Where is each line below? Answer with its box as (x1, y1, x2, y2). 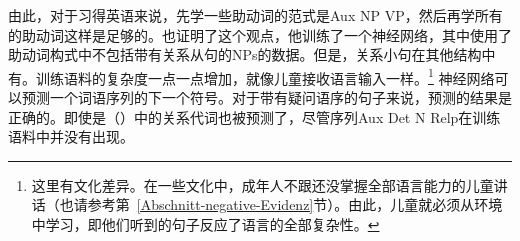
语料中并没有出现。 (8, 126, 134, 147)
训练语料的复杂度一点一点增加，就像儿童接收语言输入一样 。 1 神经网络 (35, 64, 495, 88)
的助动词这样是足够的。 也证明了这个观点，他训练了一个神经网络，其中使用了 (8, 24, 512, 45)
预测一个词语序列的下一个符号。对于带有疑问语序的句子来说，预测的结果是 (21, 87, 512, 108)
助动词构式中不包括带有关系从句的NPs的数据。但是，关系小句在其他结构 (8, 44, 482, 65)
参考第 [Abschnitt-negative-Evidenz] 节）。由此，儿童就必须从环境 (87, 194, 503, 215)
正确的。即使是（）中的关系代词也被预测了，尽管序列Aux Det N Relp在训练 (8, 106, 501, 127)
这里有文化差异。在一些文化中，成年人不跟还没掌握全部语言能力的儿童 (31, 174, 494, 195)
